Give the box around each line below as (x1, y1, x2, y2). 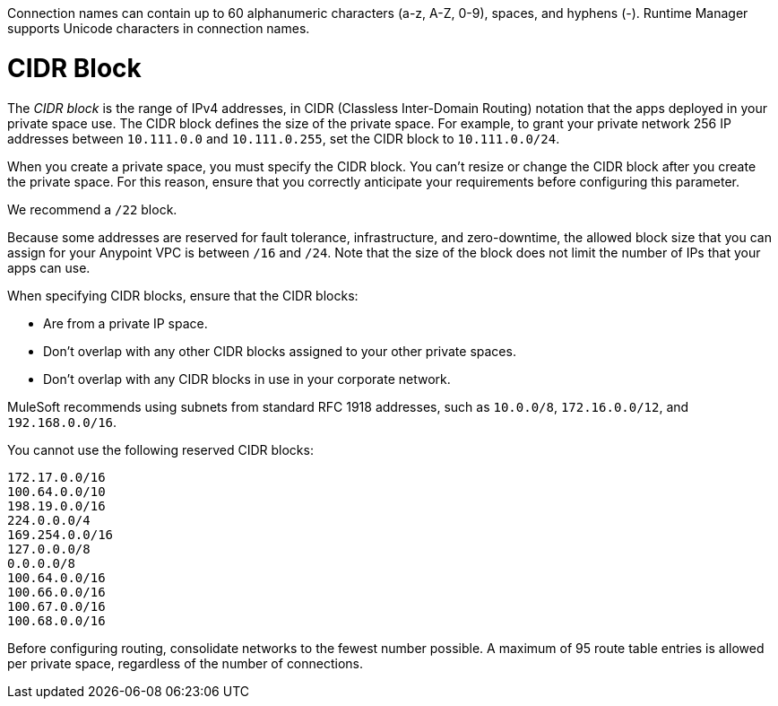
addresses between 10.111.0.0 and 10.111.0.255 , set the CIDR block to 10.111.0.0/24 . (7, 130, 560, 146)
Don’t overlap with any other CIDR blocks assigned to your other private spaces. (43, 343, 516, 359)
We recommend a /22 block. (7, 201, 177, 217)
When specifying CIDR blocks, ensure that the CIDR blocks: (7, 287, 359, 303)
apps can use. (7, 259, 91, 275)
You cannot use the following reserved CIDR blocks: (7, 441, 314, 458)
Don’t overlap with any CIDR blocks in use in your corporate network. (43, 370, 451, 387)
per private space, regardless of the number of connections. (7, 655, 364, 671)
